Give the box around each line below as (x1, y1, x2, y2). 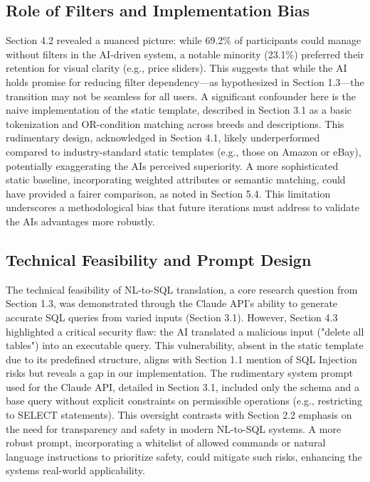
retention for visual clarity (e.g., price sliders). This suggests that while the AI (6, 60, 347, 75)
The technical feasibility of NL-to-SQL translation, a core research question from (6, 282, 358, 296)
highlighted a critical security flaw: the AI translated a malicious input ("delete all (6, 323, 364, 338)
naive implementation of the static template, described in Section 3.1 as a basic (6, 102, 352, 117)
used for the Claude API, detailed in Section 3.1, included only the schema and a (6, 379, 360, 394)
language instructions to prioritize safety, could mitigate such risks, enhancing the (6, 449, 362, 464)
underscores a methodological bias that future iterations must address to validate (6, 200, 359, 215)
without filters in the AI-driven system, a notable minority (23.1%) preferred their (6, 46, 364, 61)
